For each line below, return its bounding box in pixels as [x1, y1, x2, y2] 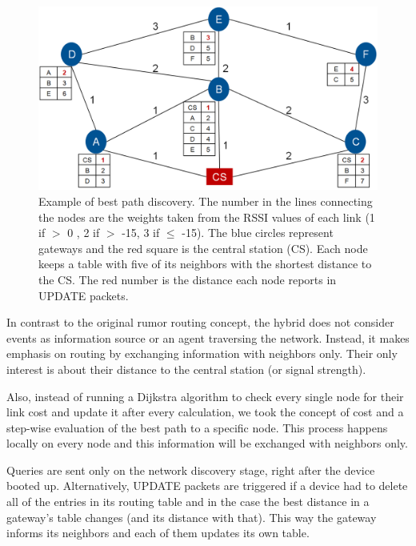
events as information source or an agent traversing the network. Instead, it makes [6, 329, 410, 346]
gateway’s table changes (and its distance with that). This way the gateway [6, 508, 377, 525]
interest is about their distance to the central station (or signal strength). [6, 360, 366, 377]
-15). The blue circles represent [182, 224, 334, 241]
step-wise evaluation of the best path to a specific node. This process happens [6, 419, 388, 436]
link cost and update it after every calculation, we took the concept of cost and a [6, 403, 404, 420]
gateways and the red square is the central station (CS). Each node [38, 239, 368, 256]
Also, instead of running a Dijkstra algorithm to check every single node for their [6, 387, 404, 404]
